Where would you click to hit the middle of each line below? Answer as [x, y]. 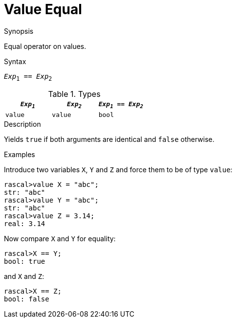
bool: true [25, 262]
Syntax [15, 61]
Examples [20, 155]
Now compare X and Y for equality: [60, 239]
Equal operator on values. [45, 46]
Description [22, 124]
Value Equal [43, 9]
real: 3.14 [25, 224]
